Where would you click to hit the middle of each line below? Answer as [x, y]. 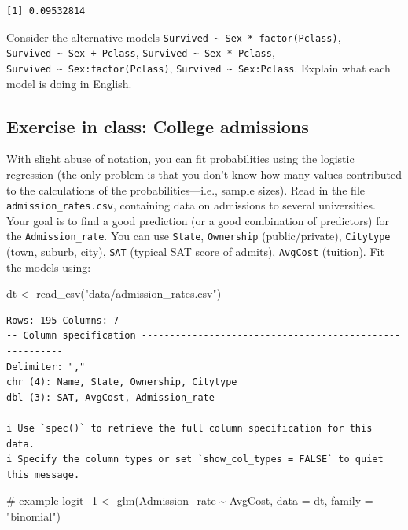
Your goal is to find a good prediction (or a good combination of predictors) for [198, 220]
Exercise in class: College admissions [158, 126]
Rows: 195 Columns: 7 [63, 320]
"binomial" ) [33, 516]
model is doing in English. [69, 83]
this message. [43, 474]
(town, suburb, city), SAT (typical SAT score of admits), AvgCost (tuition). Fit [195, 252]
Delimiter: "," [46, 367]
